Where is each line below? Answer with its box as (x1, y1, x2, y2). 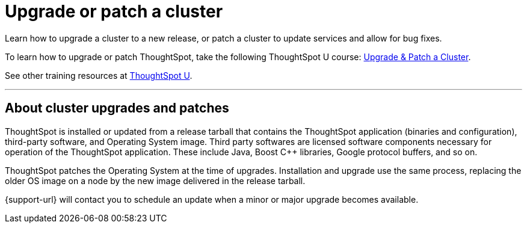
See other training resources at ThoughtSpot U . (5, 70, 193, 81)
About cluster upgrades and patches (5, 100, 229, 116)
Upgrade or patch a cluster (5, 1, 223, 22)
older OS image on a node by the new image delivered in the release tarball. (5, 175, 306, 186)
